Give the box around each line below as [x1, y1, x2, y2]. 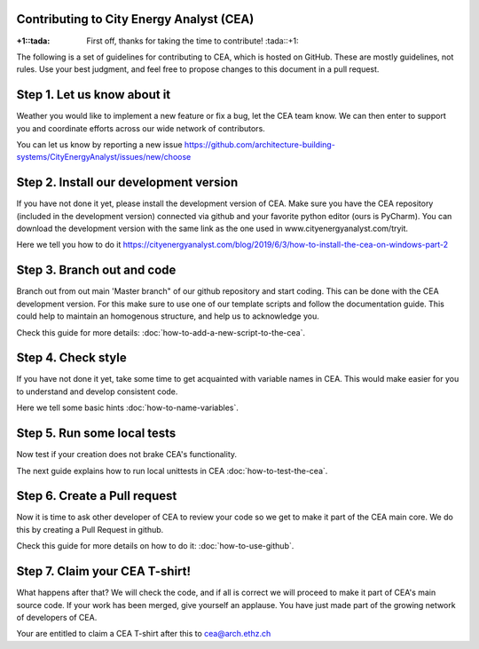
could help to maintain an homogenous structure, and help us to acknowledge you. [16, 311, 319, 321]
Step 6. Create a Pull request [16, 488, 177, 503]
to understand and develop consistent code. [16, 386, 178, 397]
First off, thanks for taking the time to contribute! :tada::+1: [86, 36, 299, 46]
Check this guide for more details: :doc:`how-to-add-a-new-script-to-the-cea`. [16, 327, 306, 337]
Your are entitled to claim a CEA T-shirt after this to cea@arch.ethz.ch [16, 629, 271, 639]
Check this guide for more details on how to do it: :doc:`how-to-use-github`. [16, 541, 294, 551]
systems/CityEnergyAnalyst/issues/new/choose [16, 152, 192, 162]
